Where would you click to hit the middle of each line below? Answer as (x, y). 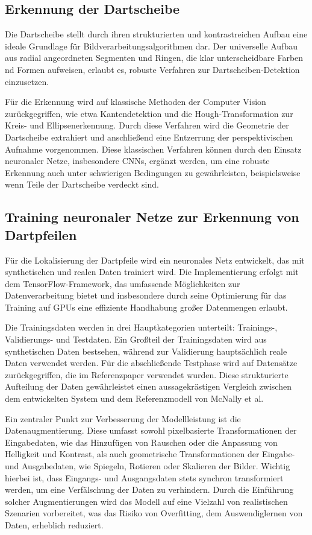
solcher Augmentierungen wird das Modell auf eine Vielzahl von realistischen (146, 501)
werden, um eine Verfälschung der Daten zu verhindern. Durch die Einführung (149, 489)
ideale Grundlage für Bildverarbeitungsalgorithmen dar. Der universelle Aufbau (151, 46)
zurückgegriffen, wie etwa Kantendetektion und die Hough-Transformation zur (149, 113)
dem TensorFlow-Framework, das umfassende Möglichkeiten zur (123, 283)
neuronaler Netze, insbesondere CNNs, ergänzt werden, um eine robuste (137, 161)
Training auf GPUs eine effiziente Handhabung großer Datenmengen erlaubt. (146, 307)
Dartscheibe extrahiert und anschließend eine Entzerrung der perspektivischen (149, 137)
